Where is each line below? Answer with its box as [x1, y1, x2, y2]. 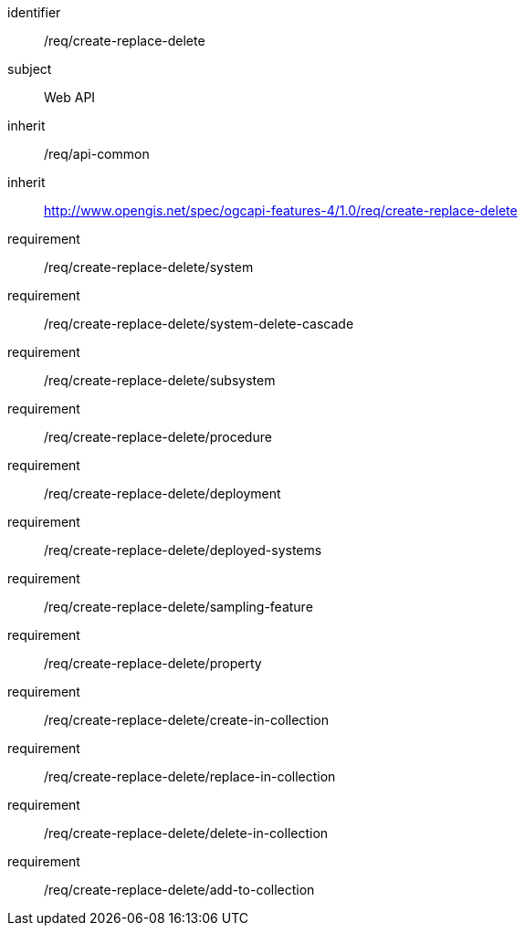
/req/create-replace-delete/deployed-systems [44, 542, 322, 558]
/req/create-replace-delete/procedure [44, 429, 272, 445]
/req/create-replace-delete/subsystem [44, 372, 276, 388]
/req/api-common [44, 146, 150, 162]
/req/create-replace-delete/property [44, 655, 262, 671]
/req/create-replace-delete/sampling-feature [44, 599, 313, 614]
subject [7, 61, 52, 77]
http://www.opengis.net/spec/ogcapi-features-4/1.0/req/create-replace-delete [44, 203, 518, 218]
